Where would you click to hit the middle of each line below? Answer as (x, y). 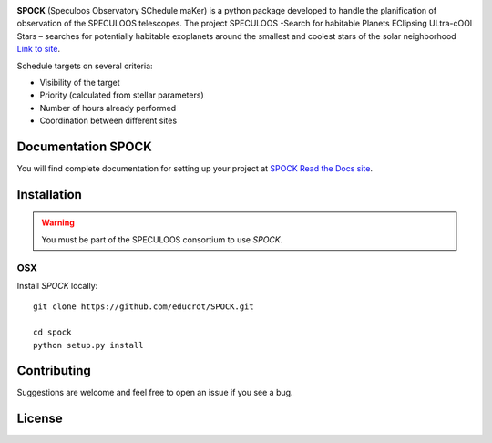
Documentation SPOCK (84, 146)
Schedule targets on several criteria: (85, 66)
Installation (49, 195)
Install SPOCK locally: (57, 285)
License (40, 419)
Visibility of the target (80, 82)
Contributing (54, 371)
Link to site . (39, 49)
